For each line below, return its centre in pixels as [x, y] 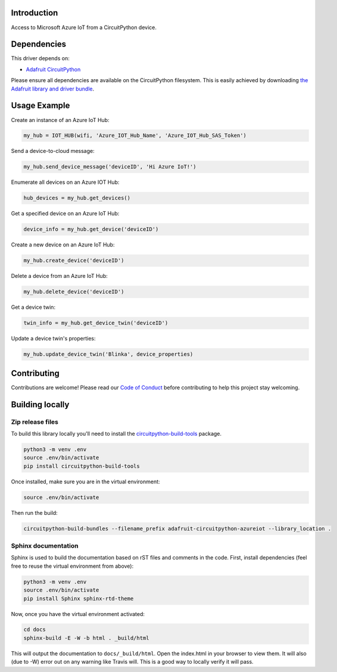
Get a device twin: [33, 307]
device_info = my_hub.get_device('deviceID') [91, 229]
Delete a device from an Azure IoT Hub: [59, 276]
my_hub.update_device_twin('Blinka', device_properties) [108, 354]
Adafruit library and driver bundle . [53, 89]
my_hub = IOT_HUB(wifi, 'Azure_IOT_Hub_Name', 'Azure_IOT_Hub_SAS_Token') [135, 136]
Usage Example [40, 106]
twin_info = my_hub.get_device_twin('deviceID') [96, 323]
